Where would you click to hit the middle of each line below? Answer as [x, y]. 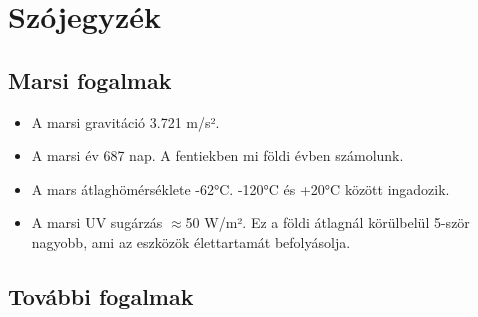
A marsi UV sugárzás [97, 222]
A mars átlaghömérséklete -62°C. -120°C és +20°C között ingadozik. [240, 188]
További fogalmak [101, 295]
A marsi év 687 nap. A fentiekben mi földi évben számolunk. [217, 155]
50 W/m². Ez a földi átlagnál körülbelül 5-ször [327, 222]
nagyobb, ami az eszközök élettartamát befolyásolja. [191, 241]
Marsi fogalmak [90, 79]
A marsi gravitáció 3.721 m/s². [125, 121]
